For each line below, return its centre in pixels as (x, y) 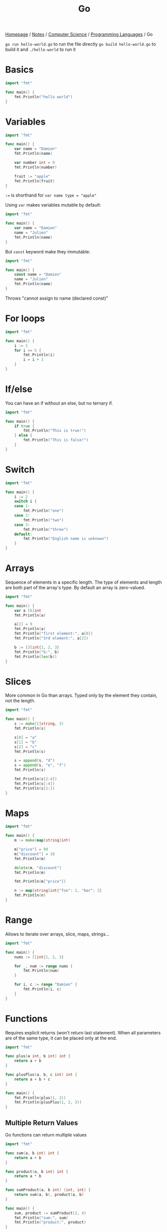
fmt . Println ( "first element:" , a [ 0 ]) (54, 634)
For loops (25, 318)
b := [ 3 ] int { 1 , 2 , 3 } (37, 647)
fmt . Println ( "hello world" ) (43, 97)
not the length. (20, 701)
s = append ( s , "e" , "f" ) (40, 765)
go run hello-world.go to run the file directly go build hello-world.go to (81, 44)
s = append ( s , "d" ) (35, 761)
